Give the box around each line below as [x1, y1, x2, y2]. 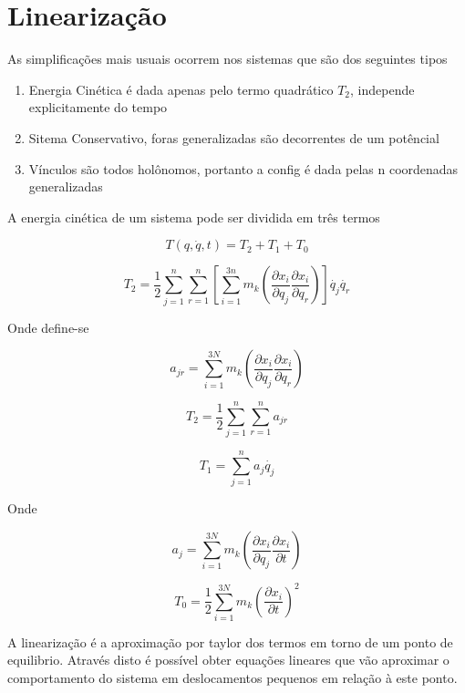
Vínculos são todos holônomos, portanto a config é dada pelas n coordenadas [28, 159, 459, 178]
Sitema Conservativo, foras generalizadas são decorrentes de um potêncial [28, 128, 439, 147]
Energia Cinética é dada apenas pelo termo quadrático [28, 79, 334, 98]
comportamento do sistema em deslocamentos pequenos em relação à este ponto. [7, 668, 458, 688]
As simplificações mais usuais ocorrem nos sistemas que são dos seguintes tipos [7, 49, 448, 68]
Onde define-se [7, 317, 89, 336]
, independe [350, 79, 415, 98]
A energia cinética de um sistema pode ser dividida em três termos [7, 207, 380, 226]
